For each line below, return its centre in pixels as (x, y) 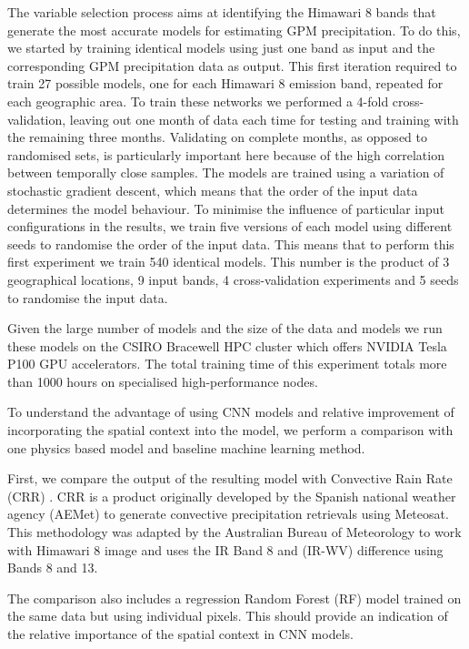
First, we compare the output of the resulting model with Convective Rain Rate (230, 478)
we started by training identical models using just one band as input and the (221, 48)
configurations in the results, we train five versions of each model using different (230, 226)
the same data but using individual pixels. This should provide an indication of (228, 616)
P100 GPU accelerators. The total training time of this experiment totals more (227, 364)
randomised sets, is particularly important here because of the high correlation (226, 154)
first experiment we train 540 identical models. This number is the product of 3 (229, 262)
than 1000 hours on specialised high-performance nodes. (163, 381)
